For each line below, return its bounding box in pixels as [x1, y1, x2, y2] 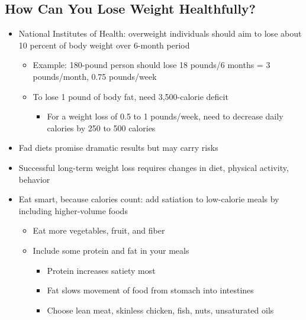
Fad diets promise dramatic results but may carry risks [18, 141, 218, 154]
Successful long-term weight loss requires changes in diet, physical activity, [18, 161, 289, 173]
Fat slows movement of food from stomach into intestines [47, 284, 254, 296]
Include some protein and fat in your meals [33, 244, 189, 256]
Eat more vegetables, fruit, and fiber [33, 224, 165, 237]
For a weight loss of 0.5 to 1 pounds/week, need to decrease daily [47, 110, 284, 122]
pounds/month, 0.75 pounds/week [33, 70, 157, 82]
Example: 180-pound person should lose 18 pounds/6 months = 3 [33, 59, 270, 71]
